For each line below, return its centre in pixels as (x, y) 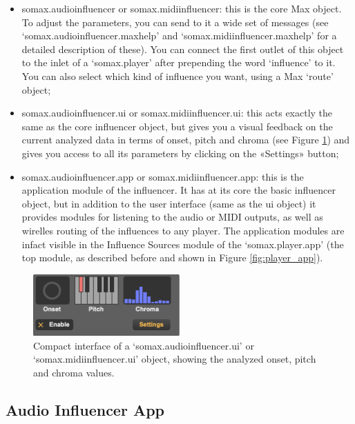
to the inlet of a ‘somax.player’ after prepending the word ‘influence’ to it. (179, 62)
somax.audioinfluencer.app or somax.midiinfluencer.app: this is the (163, 176)
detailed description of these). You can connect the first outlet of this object (183, 49)
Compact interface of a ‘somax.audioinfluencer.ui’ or (144, 345)
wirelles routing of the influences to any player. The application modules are (183, 230)
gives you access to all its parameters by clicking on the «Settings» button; (180, 153)
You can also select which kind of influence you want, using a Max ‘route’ (177, 75)
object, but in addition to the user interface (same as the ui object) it (169, 203)
